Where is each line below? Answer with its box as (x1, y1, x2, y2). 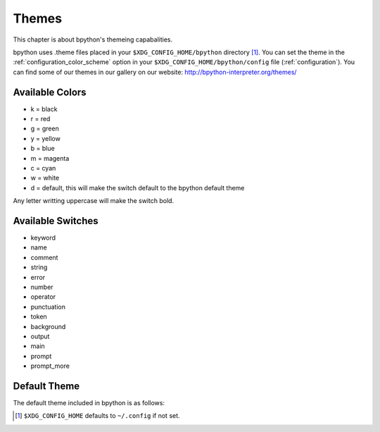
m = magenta (30, 154, 70, 162)
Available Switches (13, 215, 99, 227)
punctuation (30, 302, 66, 311)
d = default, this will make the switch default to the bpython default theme (30, 183, 245, 192)
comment (30, 253, 58, 261)
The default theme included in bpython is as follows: (13, 399, 165, 407)
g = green (30, 124, 59, 133)
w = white (30, 173, 60, 183)
